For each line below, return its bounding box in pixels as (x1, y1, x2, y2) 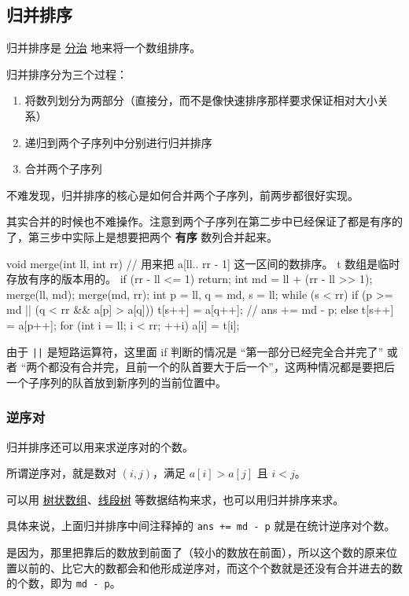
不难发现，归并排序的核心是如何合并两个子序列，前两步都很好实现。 (6, 186, 359, 203)
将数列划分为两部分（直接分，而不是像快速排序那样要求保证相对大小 (24, 92, 378, 109)
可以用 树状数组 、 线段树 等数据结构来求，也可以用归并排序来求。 (6, 491, 345, 507)
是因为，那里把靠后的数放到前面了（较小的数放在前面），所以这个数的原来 (6, 544, 386, 561)
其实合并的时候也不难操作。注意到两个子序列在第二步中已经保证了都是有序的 (6, 213, 403, 230)
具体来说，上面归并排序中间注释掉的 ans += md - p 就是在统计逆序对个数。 (6, 517, 396, 534)
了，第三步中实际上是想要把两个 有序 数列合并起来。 (6, 228, 278, 245)
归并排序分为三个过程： (6, 65, 127, 82)
